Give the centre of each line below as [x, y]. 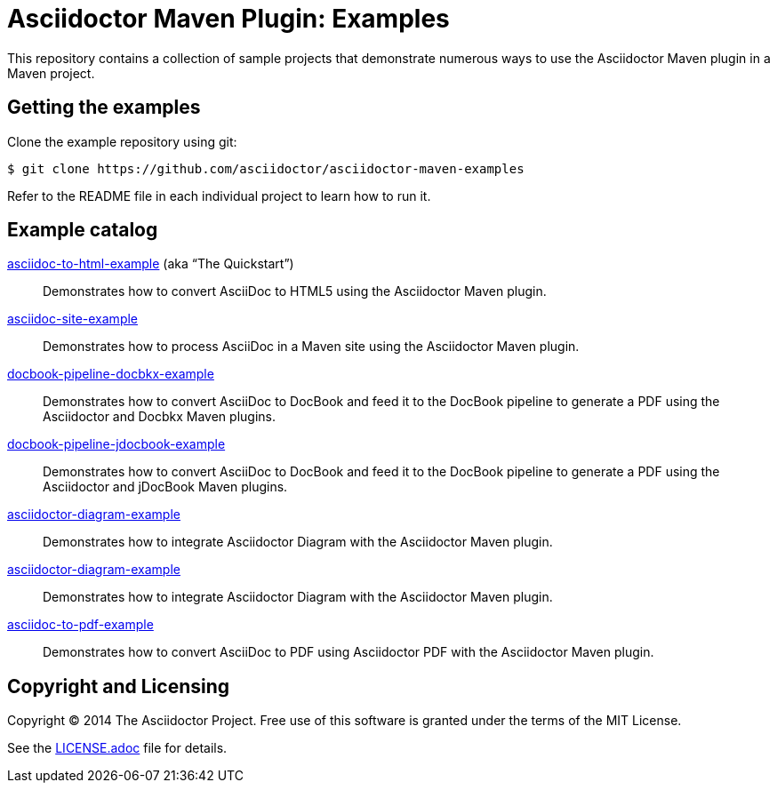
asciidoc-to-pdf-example [80, 625]
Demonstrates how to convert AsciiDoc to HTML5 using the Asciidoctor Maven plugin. [295, 291]
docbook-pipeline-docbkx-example [111, 374]
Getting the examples [104, 108]
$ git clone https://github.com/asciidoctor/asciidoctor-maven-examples [266, 168]
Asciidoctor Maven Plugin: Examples [228, 19]
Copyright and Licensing [119, 686]
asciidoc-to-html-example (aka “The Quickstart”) [151, 264]
